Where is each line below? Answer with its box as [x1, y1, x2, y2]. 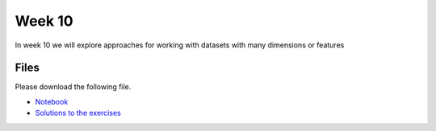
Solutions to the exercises [35, 108, 121, 118]
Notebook [35, 96, 69, 106]
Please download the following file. [15, 82, 132, 92]
